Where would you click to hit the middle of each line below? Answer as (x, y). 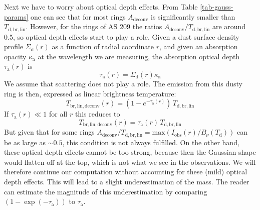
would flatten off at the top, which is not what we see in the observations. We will (130, 162)
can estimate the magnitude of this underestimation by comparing (106, 191)
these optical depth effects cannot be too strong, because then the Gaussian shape (130, 152)
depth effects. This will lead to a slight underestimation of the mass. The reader (127, 182)
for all (58, 114)
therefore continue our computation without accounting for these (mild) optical (126, 172)
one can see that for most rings (78, 16)
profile (14, 46)
